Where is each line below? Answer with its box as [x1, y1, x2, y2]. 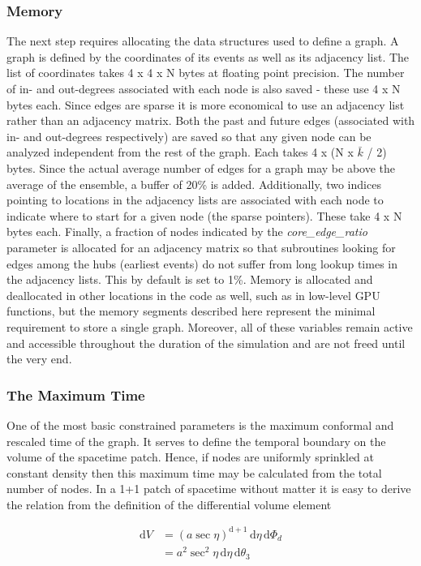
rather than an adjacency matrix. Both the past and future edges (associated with [6, 112, 415, 129]
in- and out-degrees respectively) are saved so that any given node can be [6, 127, 372, 144]
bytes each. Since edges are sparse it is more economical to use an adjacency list [6, 96, 405, 113]
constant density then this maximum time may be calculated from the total [6, 464, 382, 481]
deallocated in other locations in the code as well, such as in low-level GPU [6, 286, 380, 303]
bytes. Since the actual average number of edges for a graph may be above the [6, 159, 395, 176]
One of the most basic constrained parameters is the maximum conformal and [6, 416, 394, 433]
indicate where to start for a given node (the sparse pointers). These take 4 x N [6, 207, 402, 224]
